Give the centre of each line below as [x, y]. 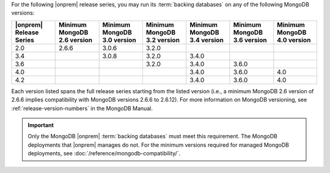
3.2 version [163, 40]
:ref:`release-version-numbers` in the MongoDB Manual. [82, 108]
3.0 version [119, 40]
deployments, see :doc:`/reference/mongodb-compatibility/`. [104, 154]
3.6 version [250, 40]
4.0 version [294, 40]
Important [41, 125]
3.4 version [207, 40]
